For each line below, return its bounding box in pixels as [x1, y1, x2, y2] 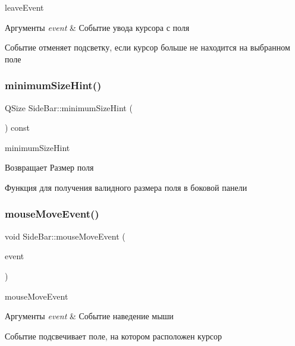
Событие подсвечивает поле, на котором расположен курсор [5, 329, 222, 342]
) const [5, 121, 30, 134]
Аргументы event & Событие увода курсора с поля [5, 21, 190, 33]
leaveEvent [5, 1, 44, 13]
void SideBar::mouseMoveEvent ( [5, 229, 125, 242]
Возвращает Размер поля [5, 161, 94, 174]
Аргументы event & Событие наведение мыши [5, 310, 174, 322]
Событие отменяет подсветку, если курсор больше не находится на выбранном [5, 41, 290, 54]
